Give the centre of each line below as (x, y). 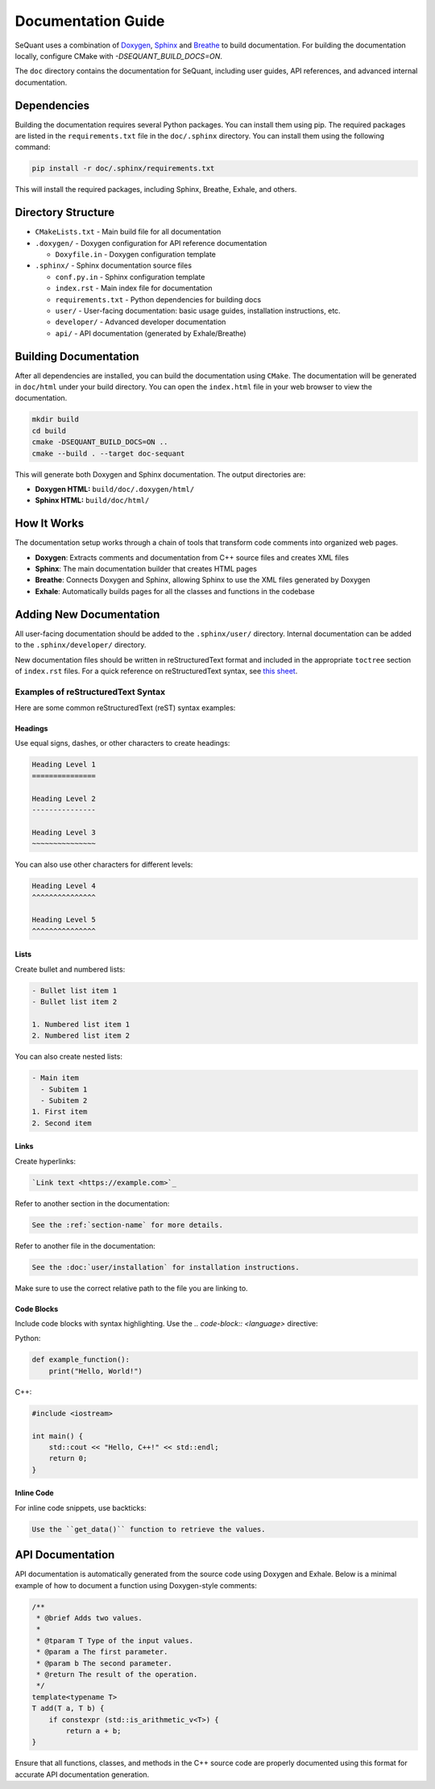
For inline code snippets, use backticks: (81, 1508)
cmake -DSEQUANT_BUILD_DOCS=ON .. (100, 442)
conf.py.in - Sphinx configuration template (130, 277)
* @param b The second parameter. (104, 1663)
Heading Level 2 (64, 799)
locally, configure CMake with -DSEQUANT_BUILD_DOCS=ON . (119, 56)
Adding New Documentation (87, 614)
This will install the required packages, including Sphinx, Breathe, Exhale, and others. (156, 189)
